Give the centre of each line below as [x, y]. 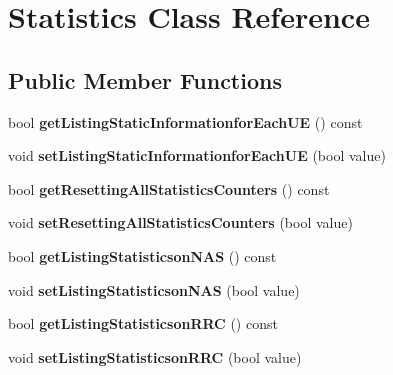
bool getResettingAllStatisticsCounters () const [169, 188]
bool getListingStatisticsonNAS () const [142, 255]
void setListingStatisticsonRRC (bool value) [155, 356]
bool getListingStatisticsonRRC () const [143, 323]
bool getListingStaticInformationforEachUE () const [185, 121]
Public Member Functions [145, 79]
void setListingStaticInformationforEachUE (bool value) [197, 155]
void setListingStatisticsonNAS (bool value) [154, 289]
